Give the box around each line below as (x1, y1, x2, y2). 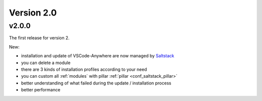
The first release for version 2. (9, 35, 70, 41)
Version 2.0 (9, 7, 57, 18)
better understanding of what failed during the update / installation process (21, 80, 172, 86)
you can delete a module (21, 60, 71, 66)
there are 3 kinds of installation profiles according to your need (21, 66, 147, 72)
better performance (21, 87, 61, 93)
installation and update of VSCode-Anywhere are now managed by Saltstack (21, 53, 175, 59)
